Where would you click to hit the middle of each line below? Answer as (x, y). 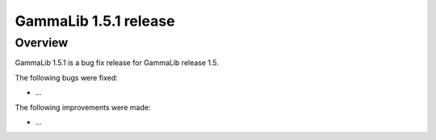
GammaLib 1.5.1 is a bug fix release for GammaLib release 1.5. (117, 63)
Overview (42, 43)
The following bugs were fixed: (67, 77)
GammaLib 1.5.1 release (95, 21)
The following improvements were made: (83, 107)
